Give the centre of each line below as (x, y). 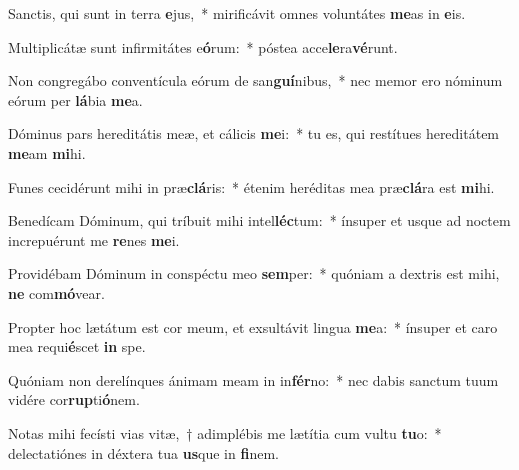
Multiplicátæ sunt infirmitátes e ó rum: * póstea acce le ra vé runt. (203, 46)
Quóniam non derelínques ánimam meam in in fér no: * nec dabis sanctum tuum (253, 379)
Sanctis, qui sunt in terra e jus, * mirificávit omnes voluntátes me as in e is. (237, 13)
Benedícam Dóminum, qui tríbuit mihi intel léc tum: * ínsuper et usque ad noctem (259, 220)
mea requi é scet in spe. (77, 346)
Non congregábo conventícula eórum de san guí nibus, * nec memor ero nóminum (255, 80)
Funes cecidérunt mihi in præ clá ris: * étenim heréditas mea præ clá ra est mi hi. (251, 186)
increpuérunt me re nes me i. (94, 239)
